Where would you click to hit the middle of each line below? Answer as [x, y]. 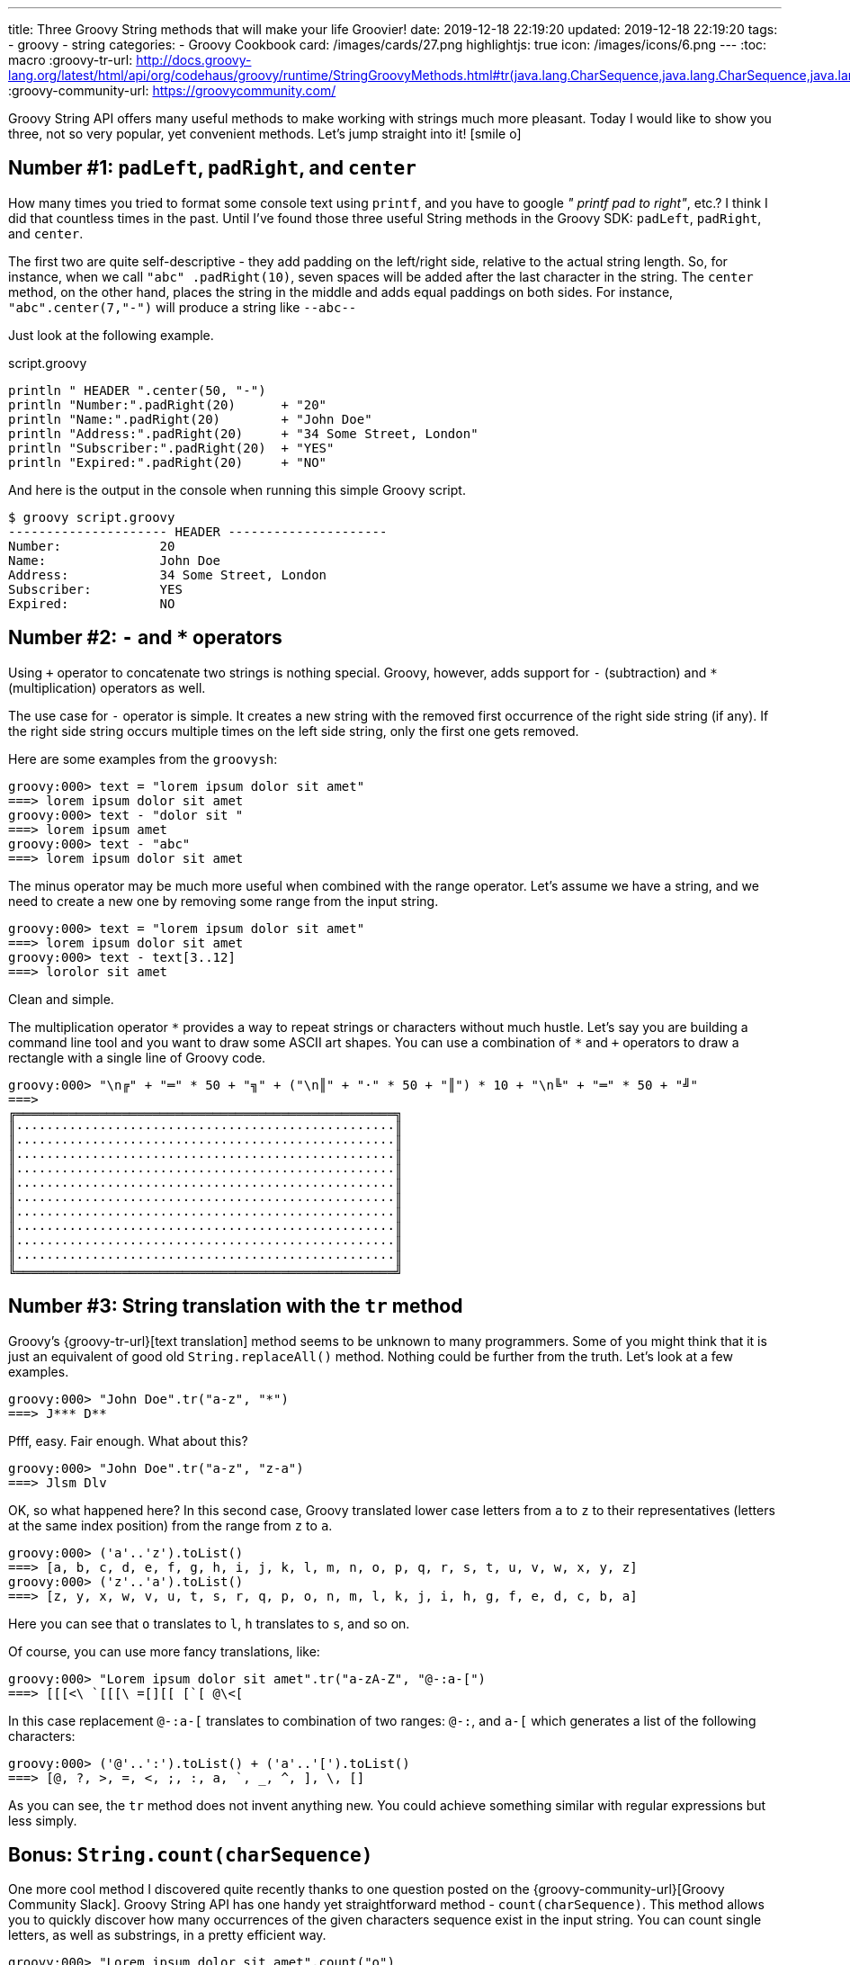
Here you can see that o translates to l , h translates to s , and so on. [209, 1623]
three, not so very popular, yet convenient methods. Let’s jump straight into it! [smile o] [265, 134]
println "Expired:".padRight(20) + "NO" [168, 462]
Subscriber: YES [95, 589]
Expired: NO [92, 603]
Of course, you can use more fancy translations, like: [164, 1651]
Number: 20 [92, 546]
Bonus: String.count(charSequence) [191, 1854]
